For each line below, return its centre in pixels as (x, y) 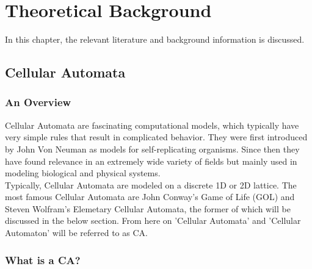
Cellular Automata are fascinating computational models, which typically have (152, 125)
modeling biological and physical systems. (83, 173)
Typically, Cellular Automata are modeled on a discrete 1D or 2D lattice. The (151, 185)
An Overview (38, 102)
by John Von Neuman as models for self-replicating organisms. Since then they (152, 149)
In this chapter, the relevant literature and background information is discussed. (155, 39)
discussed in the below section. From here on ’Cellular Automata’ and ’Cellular (153, 221)
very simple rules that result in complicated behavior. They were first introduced (156, 137)
